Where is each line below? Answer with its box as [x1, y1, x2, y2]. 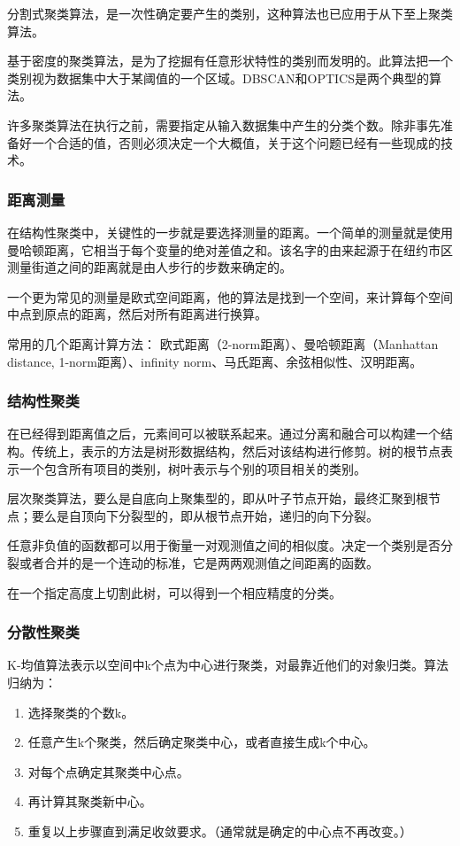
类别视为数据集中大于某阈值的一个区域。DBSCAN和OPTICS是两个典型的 [7, 68, 429, 87]
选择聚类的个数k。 [27, 702, 134, 721]
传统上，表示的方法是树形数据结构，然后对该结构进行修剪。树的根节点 [31, 441, 441, 460]
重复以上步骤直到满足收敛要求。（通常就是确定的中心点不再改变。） [27, 821, 412, 840]
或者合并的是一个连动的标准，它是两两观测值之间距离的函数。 [19, 553, 379, 571]
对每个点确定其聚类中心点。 [27, 762, 189, 780]
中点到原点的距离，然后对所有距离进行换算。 [7, 305, 267, 323]
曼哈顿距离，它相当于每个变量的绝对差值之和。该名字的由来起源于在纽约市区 [7, 240, 453, 259]
